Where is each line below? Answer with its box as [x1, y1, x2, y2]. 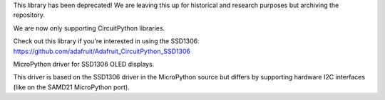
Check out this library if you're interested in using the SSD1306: [13, 37, 200, 45]
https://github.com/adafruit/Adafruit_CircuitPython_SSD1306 [13, 47, 191, 55]
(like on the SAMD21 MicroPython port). [13, 82, 130, 91]
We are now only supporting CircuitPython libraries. [13, 23, 165, 32]
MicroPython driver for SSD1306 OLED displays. [13, 60, 155, 68]
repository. [13, 11, 46, 19]
